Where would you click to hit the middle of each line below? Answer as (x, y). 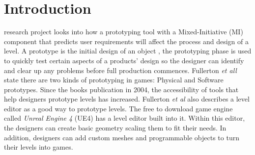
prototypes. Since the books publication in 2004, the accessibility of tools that (121, 89)
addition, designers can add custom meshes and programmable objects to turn (122, 137)
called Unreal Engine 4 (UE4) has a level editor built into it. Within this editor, (125, 118)
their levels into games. (39, 147)
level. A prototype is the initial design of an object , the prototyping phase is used (128, 51)
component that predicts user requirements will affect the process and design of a (127, 41)
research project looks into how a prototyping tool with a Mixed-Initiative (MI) (124, 32)
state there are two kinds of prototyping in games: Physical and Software (114, 80)
